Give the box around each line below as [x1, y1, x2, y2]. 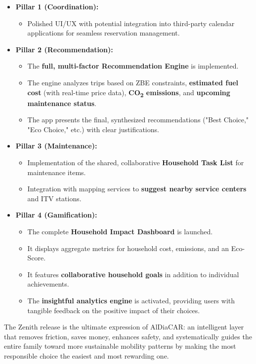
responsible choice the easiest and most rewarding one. [4, 350, 169, 361]
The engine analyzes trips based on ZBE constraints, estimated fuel [27, 77, 239, 87]
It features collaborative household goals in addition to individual [27, 269, 239, 279]
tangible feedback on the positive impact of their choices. [27, 305, 200, 315]
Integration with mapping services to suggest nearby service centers [27, 183, 247, 194]
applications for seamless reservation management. [27, 28, 180, 38]
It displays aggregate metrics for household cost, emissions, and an [27, 243, 229, 253]
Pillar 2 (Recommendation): [15, 44, 113, 54]
